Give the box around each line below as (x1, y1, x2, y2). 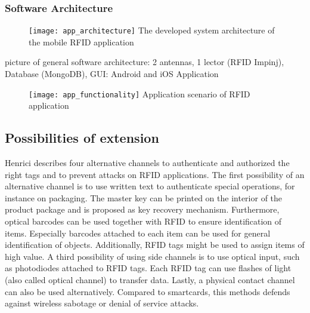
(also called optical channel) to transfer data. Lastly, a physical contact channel (5, 274, 295, 286)
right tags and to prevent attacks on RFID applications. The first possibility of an (5, 168, 305, 180)
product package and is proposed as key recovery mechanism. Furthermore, (5, 203, 280, 216)
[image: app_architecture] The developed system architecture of (29, 24, 275, 36)
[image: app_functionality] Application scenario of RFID (29, 87, 250, 100)
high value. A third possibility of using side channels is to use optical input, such (5, 250, 300, 262)
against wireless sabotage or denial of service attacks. (5, 297, 199, 309)
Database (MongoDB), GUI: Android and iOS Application (5, 67, 219, 80)
